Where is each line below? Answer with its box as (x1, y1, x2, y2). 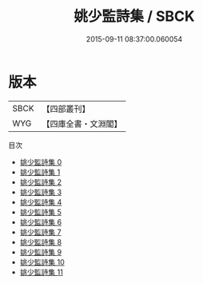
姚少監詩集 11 (19, 267, 64, 277)
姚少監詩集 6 (19, 217, 62, 226)
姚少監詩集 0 (19, 157, 62, 166)
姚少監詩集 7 (19, 227, 62, 237)
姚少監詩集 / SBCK (74, 7, 195, 26)
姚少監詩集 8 (19, 237, 62, 246)
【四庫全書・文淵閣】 (42, 118, 122, 129)
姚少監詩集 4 (19, 197, 62, 206)
